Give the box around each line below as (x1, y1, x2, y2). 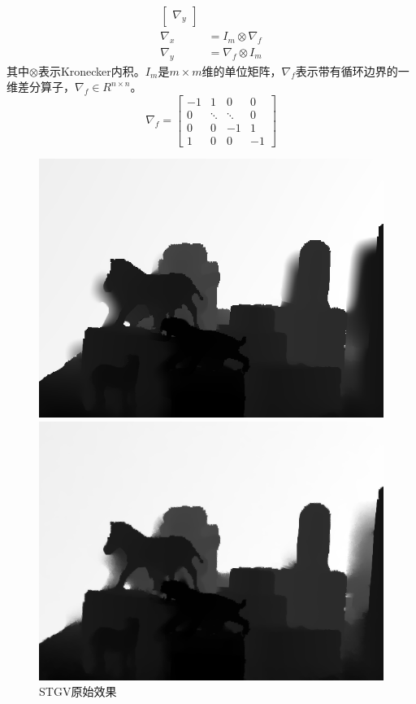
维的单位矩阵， (201, 62, 282, 79)
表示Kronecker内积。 (37, 62, 145, 79)
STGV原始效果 (39, 683, 117, 700)
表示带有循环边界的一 (295, 62, 409, 79)
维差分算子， (6, 78, 75, 95)
